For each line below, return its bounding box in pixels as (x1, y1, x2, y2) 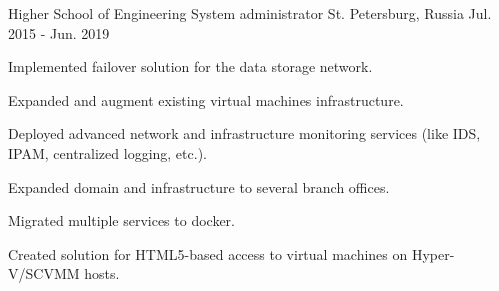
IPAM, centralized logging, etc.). (8, 142, 207, 163)
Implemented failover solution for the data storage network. (8, 56, 373, 77)
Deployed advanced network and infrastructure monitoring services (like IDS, (8, 123, 481, 144)
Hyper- (411, 243, 455, 264)
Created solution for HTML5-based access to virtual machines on (8, 243, 408, 264)
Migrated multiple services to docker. (8, 210, 235, 231)
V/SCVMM (8, 263, 80, 284)
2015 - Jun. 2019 (8, 22, 110, 43)
